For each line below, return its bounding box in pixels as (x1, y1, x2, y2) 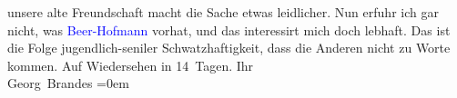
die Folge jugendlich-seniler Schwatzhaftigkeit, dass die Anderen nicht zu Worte (7, 38, 451, 57)
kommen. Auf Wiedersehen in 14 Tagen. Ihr (7, 55, 254, 74)
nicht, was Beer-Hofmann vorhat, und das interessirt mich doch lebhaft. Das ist (7, 20, 451, 39)
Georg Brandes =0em (7, 73, 129, 93)
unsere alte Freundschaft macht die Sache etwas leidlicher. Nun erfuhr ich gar (7, 3, 439, 21)
